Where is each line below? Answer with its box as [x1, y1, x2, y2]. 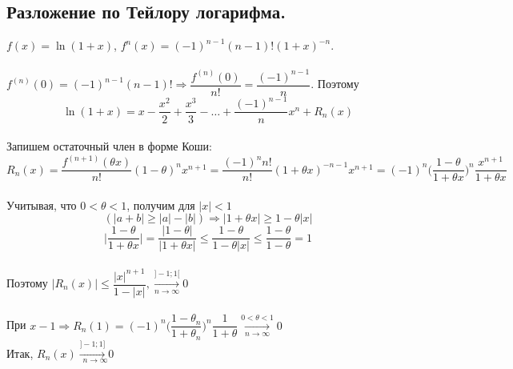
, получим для [126, 196, 195, 213]
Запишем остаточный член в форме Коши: [6, 138, 212, 154]
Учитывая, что [6, 196, 77, 213]
